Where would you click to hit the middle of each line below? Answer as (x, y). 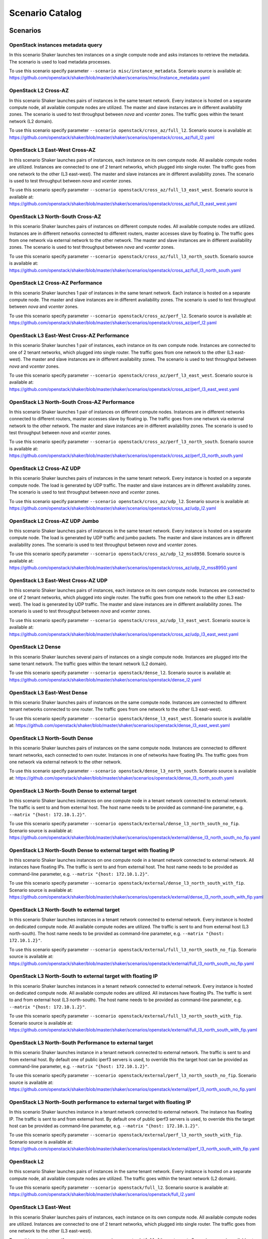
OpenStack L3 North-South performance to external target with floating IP (100, 1102)
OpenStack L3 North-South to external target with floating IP (84, 976)
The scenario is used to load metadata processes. (60, 61)
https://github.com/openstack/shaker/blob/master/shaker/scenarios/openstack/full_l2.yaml (102, 1194)
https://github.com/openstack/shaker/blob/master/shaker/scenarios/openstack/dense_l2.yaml (105, 679)
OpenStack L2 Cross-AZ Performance (56, 283)
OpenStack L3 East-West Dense (48, 692)
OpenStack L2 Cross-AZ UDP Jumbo (54, 521)
